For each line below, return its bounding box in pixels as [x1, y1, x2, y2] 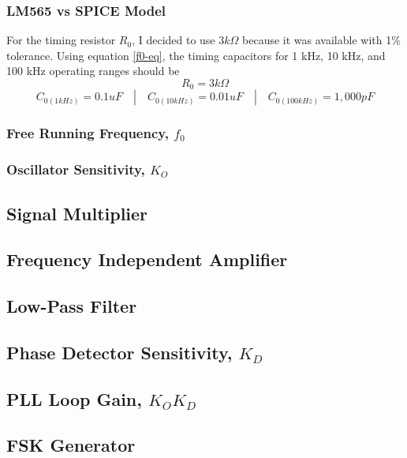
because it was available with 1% [242, 32, 401, 48]
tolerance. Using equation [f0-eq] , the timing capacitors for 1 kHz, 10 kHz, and [6, 47, 386, 63]
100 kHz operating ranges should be [6, 62, 180, 79]
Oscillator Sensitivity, [6, 160, 145, 179]
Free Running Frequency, [6, 123, 169, 143]
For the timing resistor [6, 32, 116, 48]
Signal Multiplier [6, 201, 148, 225]
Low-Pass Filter [6, 294, 137, 318]
